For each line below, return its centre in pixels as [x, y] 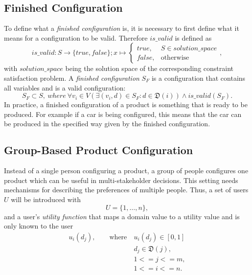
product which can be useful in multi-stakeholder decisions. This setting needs [121, 180]
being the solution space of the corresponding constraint [149, 68]
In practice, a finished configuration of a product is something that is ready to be [126, 104]
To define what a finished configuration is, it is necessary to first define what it [122, 28]
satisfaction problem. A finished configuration [72, 78]
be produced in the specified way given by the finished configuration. [107, 124]
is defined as [193, 37]
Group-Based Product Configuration [99, 150]
